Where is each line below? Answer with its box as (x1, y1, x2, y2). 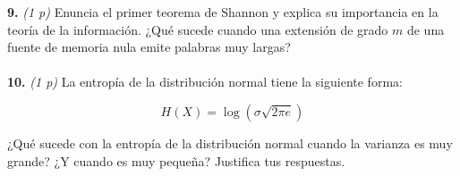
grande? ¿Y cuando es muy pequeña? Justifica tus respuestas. (7, 151, 345, 170)
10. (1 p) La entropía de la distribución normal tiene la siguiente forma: (7, 72, 403, 91)
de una (406, 20, 445, 38)
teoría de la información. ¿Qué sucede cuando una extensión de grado (7, 20, 388, 38)
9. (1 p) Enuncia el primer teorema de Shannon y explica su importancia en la (7, 3, 439, 21)
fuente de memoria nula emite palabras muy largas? (7, 38, 291, 56)
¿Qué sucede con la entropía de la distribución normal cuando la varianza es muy (7, 133, 453, 152)
